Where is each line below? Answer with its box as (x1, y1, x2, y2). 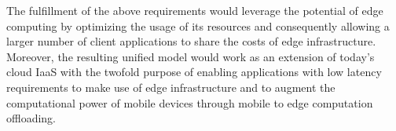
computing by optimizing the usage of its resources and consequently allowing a (6, 17, 390, 34)
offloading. (6, 110, 57, 126)
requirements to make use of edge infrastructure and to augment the (6, 78, 335, 95)
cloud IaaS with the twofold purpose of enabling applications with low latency (6, 64, 382, 80)
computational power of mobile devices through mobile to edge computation (6, 94, 373, 111)
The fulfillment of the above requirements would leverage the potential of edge (6, 2, 383, 18)
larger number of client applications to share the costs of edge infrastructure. (6, 33, 376, 49)
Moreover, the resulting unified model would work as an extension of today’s (6, 48, 375, 64)
